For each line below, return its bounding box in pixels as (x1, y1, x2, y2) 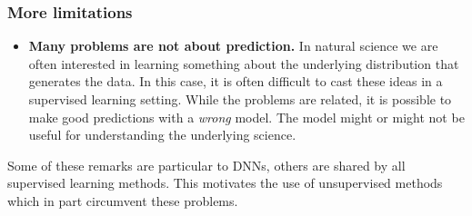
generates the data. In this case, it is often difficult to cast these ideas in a (28, 72, 443, 91)
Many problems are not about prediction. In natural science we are (28, 36, 438, 55)
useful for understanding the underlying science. (28, 125, 296, 144)
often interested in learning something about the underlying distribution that (28, 54, 459, 73)
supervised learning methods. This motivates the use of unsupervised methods (7, 173, 443, 192)
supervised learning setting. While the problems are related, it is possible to (28, 90, 452, 108)
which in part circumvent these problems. (7, 191, 238, 210)
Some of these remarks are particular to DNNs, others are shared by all (7, 155, 406, 174)
